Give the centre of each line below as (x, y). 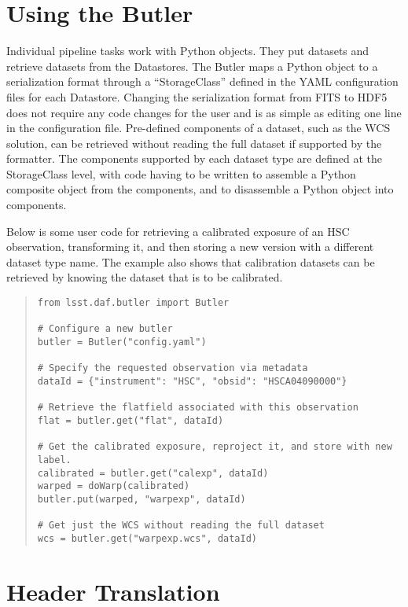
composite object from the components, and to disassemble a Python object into (200, 189)
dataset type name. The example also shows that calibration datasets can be (191, 261)
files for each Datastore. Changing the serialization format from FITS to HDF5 (197, 96)
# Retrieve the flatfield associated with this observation (198, 408)
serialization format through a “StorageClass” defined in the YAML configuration (202, 81)
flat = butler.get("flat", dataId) (130, 420)
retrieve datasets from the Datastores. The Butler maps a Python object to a (192, 66)
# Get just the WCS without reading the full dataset (181, 526)
